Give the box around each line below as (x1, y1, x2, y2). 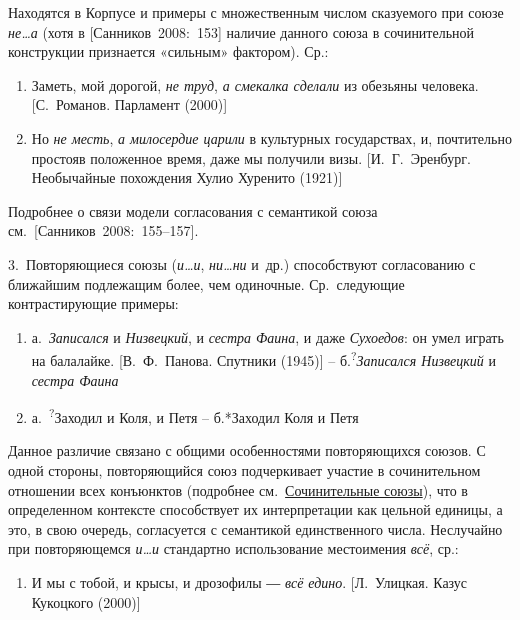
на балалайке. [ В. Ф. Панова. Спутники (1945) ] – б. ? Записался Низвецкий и (31, 347, 496, 370)
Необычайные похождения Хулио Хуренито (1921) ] (31, 167, 343, 188)
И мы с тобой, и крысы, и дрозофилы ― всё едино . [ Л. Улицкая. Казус (31, 571, 468, 592)
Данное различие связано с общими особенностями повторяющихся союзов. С (8, 440, 486, 461)
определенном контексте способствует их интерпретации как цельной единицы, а (8, 499, 503, 520)
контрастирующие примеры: (8, 293, 179, 314)
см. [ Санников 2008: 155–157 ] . (8, 220, 199, 241)
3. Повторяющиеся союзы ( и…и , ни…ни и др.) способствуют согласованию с (8, 253, 476, 274)
